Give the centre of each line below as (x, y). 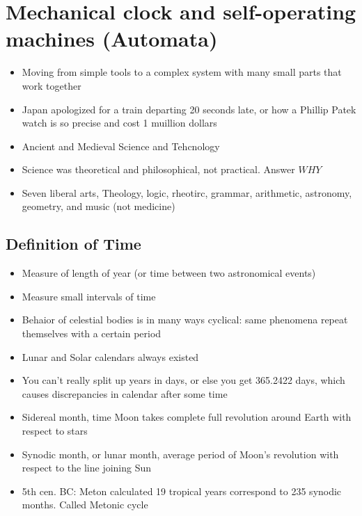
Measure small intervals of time (89, 296)
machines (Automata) (112, 39)
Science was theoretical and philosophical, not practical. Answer (158, 169)
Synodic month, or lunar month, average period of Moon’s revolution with (180, 454)
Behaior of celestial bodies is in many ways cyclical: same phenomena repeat (185, 320)
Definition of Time (73, 244)
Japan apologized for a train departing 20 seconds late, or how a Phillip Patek (189, 109)
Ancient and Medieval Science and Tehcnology (121, 146)
